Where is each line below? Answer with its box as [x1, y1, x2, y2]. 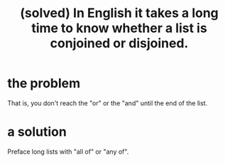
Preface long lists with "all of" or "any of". [7, 147, 129, 156]
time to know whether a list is [31, 20, 207, 36]
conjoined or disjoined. [50, 36, 189, 51]
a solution [7, 124, 67, 140]
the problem [7, 75, 81, 92]
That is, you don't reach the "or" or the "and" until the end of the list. [7, 98, 208, 107]
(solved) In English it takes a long [20, 5, 219, 21]
